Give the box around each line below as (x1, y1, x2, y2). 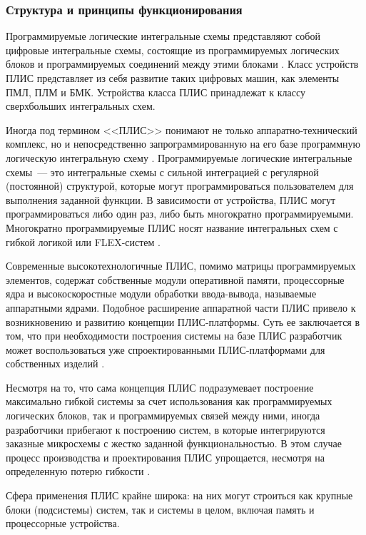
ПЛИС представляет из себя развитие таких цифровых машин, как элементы (6, 71, 340, 85)
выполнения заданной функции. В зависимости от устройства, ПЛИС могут (6, 192, 336, 207)
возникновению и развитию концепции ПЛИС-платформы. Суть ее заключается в (6, 314, 360, 329)
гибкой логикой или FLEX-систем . (6, 234, 161, 249)
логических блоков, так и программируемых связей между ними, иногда (6, 408, 320, 423)
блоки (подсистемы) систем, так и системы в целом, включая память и (6, 501, 315, 516)
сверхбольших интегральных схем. (6, 98, 156, 113)
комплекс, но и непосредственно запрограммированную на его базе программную (6, 136, 361, 151)
